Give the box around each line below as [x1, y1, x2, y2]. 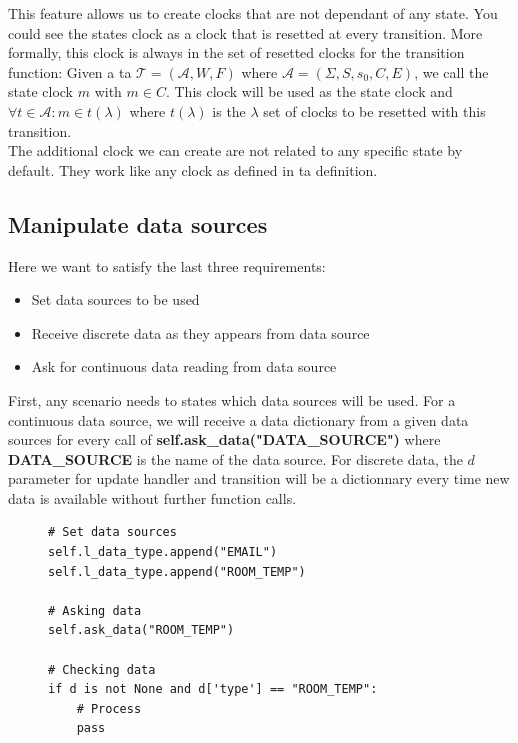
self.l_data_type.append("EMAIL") [48, 545, 278, 560]
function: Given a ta [8, 61, 132, 82]
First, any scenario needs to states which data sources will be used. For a [8, 389, 456, 410]
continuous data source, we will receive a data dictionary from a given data [8, 409, 469, 430]
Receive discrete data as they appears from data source [31, 322, 370, 343]
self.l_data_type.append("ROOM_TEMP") [48, 564, 306, 579]
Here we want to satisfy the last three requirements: [8, 255, 326, 276]
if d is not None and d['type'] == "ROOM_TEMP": [48, 682, 378, 697]
